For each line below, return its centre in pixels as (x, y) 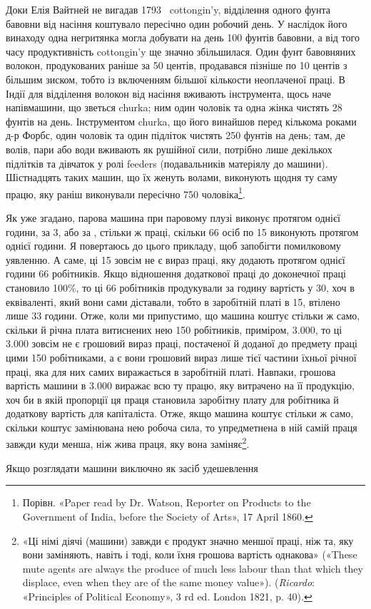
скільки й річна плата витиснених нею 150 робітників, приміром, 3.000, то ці (174, 329)
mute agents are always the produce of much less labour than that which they (193, 568)
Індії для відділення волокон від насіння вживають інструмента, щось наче (168, 93)
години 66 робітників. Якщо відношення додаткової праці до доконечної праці (176, 273)
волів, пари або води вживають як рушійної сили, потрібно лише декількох (169, 149)
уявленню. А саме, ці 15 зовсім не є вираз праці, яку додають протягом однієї (176, 259)
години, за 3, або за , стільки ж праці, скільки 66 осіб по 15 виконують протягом (182, 231)
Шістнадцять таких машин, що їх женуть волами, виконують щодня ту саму (172, 177)
